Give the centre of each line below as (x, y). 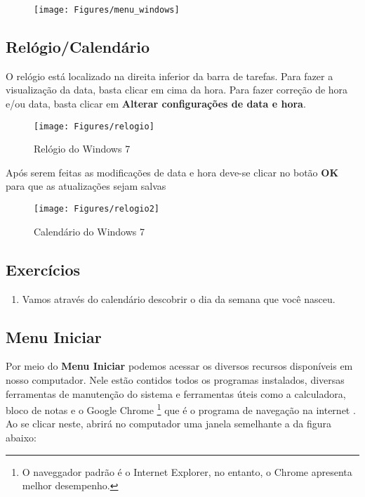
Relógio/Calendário (78, 47)
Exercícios (43, 269)
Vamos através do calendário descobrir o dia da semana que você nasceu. (179, 298)
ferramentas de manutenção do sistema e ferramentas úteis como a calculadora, (176, 393)
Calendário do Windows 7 (89, 231)
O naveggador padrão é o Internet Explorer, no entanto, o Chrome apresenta (187, 471)
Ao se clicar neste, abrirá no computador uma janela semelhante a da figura (168, 424)
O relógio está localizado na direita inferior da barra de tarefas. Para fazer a (170, 76)
